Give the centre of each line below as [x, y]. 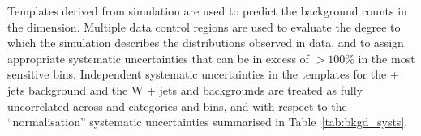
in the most [387, 58]
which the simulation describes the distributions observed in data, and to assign [206, 42]
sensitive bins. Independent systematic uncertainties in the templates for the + [203, 74]
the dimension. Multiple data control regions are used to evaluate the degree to [204, 26]
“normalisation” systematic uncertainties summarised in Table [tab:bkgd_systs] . [208, 122]
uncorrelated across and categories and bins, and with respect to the [177, 106]
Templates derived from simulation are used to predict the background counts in [207, 11]
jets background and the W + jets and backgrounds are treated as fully [185, 89]
